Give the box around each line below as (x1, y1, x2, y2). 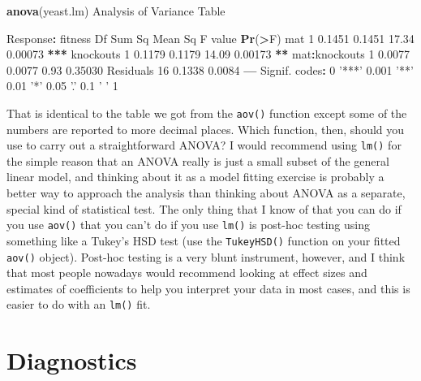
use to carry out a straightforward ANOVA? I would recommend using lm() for (6, 136, 402, 154)
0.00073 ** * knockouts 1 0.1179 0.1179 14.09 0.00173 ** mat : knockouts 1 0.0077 (6, 45, 410, 63)
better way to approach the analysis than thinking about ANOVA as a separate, (6, 184, 406, 201)
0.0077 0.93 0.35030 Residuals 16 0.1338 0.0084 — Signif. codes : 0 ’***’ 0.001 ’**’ (6, 61, 414, 78)
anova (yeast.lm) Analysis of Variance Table (6, 2, 226, 19)
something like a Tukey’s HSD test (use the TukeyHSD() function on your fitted (6, 232, 401, 249)
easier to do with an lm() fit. (6, 296, 151, 313)
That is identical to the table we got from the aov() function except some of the (6, 104, 407, 121)
